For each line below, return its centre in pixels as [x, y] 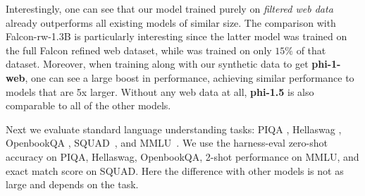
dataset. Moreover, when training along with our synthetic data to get [157, 64]
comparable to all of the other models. [88, 105]
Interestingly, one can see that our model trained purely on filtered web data [169, 8]
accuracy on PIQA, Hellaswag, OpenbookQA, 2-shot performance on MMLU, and [182, 156]
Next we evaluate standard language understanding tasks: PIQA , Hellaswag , [174, 129]
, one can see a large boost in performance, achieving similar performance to [190, 77]
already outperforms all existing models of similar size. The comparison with [171, 22]
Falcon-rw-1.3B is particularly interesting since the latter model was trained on [177, 36]
